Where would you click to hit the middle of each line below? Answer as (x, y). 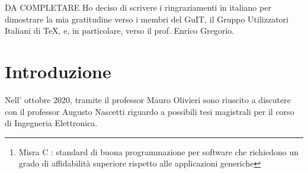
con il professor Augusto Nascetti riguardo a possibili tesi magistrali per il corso (150, 111)
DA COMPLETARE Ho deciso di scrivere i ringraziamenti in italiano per (138, 7)
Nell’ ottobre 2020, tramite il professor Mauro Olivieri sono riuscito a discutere (148, 99)
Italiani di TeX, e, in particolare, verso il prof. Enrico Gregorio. (120, 31)
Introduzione (58, 71)
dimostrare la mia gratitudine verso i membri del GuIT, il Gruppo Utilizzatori (147, 19)
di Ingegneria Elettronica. (51, 123)
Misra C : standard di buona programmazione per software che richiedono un (159, 151)
